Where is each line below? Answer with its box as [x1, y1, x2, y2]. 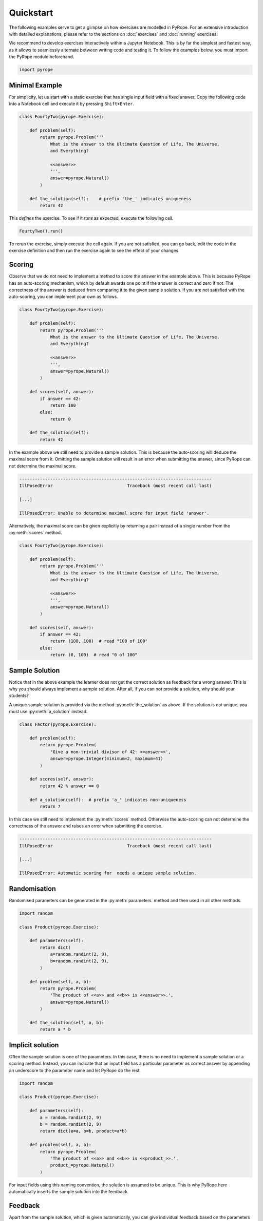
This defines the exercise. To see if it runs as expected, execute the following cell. [9, 215, 174, 221]
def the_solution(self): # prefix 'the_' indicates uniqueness [29, 196, 192, 201]
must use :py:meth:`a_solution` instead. [9, 709, 88, 715]
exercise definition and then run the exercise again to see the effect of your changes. [9, 248, 180, 253]
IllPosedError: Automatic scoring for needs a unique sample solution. [19, 870, 197, 876]
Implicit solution [9, 1041, 59, 1049]
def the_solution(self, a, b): [29, 1020, 104, 1025]
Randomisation [9, 884, 56, 893]
